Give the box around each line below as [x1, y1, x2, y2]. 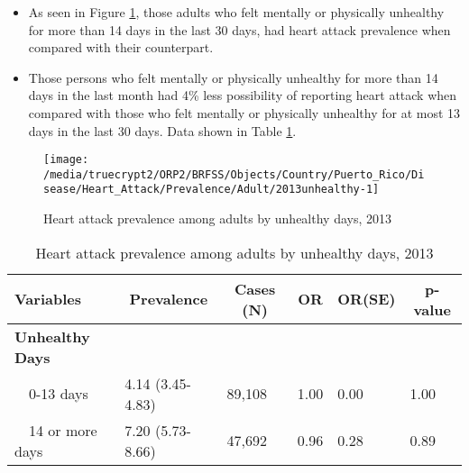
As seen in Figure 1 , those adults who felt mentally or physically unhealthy [28, 3, 445, 21]
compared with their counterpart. [28, 38, 214, 57]
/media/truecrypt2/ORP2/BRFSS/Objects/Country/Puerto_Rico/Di [43, 168, 425, 181]
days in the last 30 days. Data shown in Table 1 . [28, 121, 297, 140]
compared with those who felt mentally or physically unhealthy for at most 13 [28, 103, 461, 122]
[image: [43, 153, 89, 167]
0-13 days [29, 383, 88, 405]
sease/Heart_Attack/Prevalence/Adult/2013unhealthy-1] [43, 183, 380, 196]
